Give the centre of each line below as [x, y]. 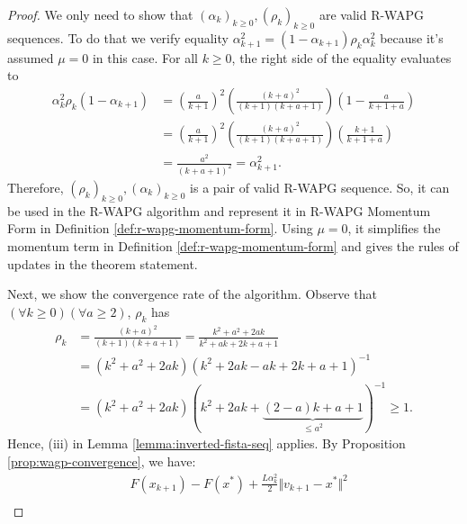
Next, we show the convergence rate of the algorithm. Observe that [192, 294]
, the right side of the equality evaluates [341, 57]
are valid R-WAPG [371, 14]
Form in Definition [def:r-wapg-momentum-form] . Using [160, 228]
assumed [31, 57]
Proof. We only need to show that [100, 14]
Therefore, [36, 188]
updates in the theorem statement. [103, 263]
